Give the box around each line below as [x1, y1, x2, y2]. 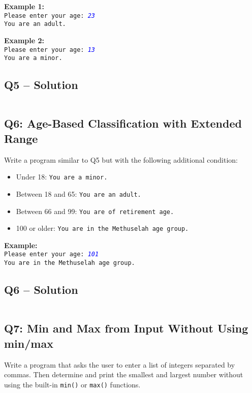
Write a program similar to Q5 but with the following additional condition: [4, 154, 238, 165]
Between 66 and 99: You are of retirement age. [16, 205, 174, 216]
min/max [4, 335, 53, 351]
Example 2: [4, 35, 44, 45]
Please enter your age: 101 [4, 251, 99, 258]
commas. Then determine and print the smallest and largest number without [4, 369, 243, 380]
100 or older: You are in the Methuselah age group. [16, 223, 189, 233]
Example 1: [4, 1, 44, 11]
